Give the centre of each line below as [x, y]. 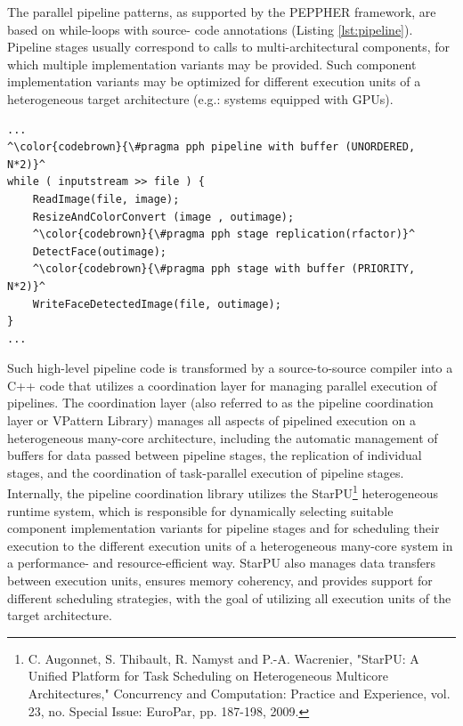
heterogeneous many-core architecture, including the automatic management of [223, 437]
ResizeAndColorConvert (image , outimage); [163, 217]
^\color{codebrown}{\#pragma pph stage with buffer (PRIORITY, [224, 269]
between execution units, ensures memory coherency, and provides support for [220, 581]
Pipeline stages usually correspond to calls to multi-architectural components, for [229, 47]
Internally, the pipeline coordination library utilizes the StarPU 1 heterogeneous [223, 492]
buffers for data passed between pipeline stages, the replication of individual [215, 455]
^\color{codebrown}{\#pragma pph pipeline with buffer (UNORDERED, [211, 147]
